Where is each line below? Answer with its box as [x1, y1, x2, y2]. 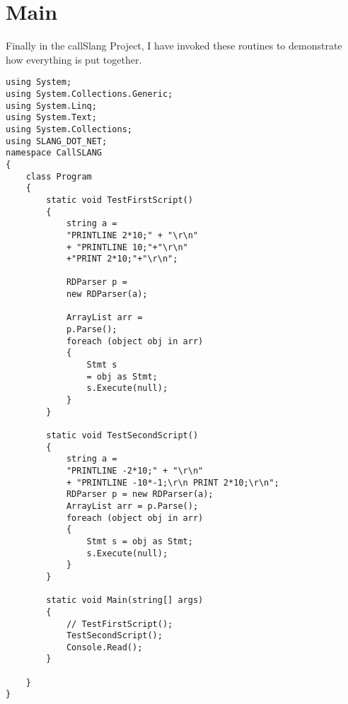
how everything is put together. [6, 52, 142, 66]
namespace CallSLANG [6, 148, 103, 158]
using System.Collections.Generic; [6, 88, 173, 99]
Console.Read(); [66, 642, 143, 652]
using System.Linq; [6, 100, 97, 111]
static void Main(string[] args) [46, 595, 204, 606]
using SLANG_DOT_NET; [6, 136, 108, 146]
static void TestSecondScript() [46, 430, 199, 440]
